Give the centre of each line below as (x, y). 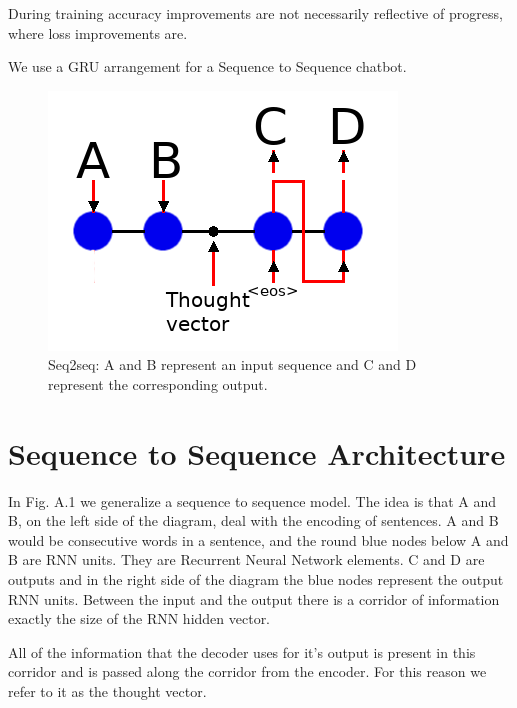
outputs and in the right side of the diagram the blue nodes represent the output (256, 579)
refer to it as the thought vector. (107, 691)
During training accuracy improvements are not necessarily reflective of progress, (255, 13)
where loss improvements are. (98, 32)
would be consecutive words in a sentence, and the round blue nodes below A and (258, 539)
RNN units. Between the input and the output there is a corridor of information (254, 598)
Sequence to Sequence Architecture (257, 452)
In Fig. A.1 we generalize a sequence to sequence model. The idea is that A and (252, 500)
